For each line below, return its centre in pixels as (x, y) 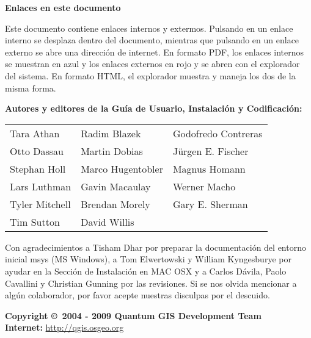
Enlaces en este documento (63, 7)
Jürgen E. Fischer (210, 151)
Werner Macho (204, 186)
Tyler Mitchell (40, 204)
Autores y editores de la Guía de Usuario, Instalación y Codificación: (154, 108)
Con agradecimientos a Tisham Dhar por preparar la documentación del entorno (155, 247)
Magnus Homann (209, 168)
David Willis (108, 221)
